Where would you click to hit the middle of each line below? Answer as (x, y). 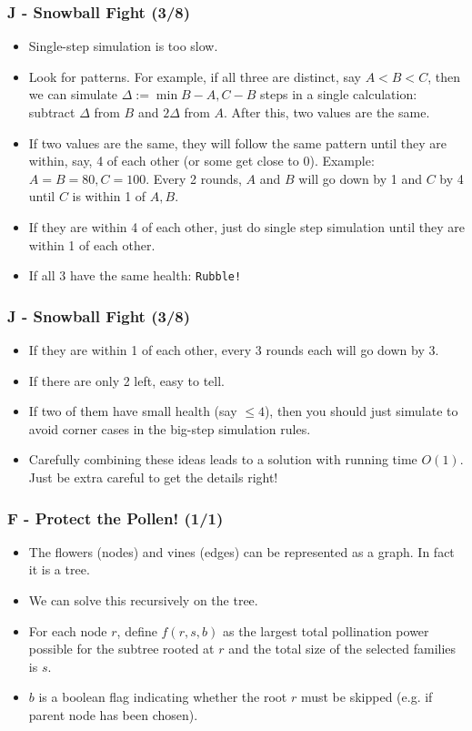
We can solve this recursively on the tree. (143, 600)
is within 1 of (109, 196)
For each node (68, 630)
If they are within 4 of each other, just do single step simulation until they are (246, 226)
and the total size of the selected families (342, 649)
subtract (52, 112)
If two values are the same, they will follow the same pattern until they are (237, 142)
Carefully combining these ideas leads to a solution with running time (223, 459)
